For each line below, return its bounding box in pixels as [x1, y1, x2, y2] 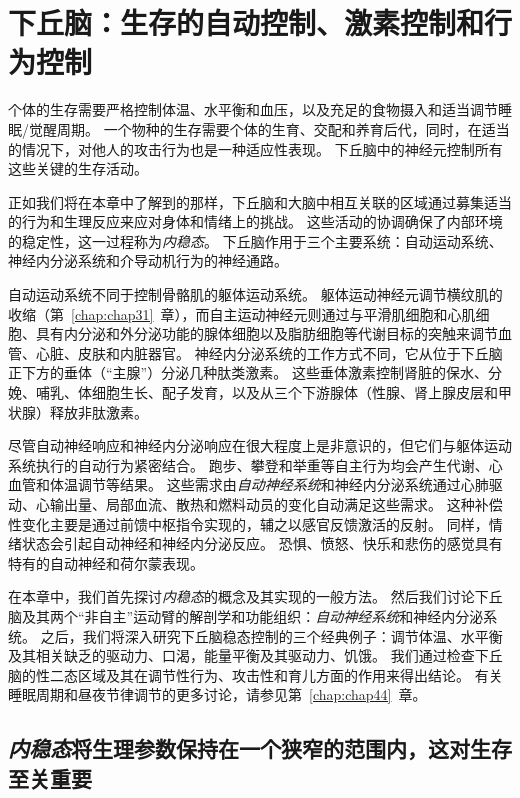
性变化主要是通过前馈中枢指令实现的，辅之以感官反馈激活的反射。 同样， [8, 513, 489, 534]
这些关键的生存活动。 [8, 158, 148, 179]
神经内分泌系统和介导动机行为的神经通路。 [8, 250, 288, 271]
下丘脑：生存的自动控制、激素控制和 [8, 2, 485, 43]
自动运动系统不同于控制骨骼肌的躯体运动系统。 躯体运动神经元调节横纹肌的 [8, 284, 503, 305]
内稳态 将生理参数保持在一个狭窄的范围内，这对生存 [8, 733, 512, 764]
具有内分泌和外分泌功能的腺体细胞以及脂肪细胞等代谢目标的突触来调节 [35, 323, 498, 344]
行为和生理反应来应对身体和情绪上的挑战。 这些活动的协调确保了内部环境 [21, 211, 503, 232]
